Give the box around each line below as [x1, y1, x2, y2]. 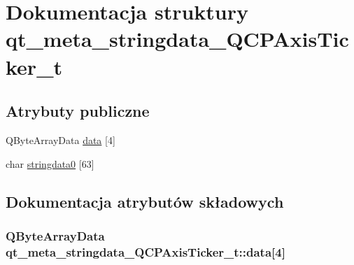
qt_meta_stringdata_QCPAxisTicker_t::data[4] [6, 243, 285, 260]
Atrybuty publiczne [6, 100, 150, 122]
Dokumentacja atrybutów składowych [6, 190, 284, 212]
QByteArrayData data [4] [6, 132, 115, 147]
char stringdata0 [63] [6, 156, 94, 171]
